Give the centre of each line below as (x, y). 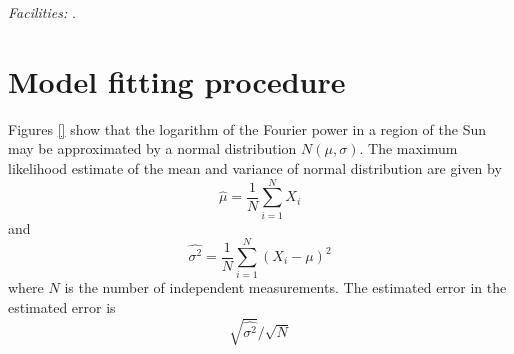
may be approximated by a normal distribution (152, 148)
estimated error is (62, 306)
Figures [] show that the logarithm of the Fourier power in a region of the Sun (247, 128)
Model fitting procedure (177, 80)
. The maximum (408, 148)
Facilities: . (42, 12)
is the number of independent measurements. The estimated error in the (285, 287)
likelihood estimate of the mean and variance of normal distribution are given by (255, 167)
